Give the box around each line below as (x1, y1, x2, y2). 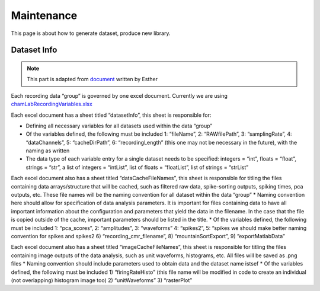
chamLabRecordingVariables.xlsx (11, 101, 93, 108)
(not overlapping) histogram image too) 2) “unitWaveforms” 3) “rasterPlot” (11, 276, 193, 284)
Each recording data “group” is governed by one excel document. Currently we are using (11, 92, 228, 99)
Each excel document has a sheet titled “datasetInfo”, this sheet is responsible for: (11, 111, 212, 119)
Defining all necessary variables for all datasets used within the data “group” (25, 122, 213, 129)
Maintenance (11, 9, 78, 22)
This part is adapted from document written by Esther (27, 76, 158, 83)
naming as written (25, 147, 70, 154)
